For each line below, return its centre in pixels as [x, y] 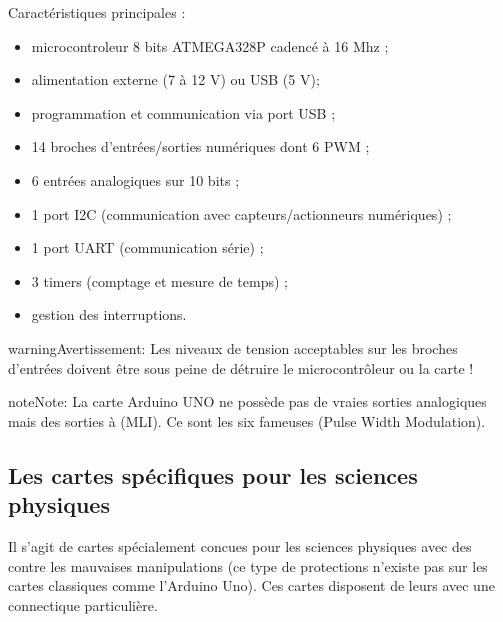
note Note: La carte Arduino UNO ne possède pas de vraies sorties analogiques [247, 401]
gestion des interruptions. [109, 314]
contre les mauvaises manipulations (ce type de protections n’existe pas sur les [248, 565]
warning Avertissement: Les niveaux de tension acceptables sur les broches [233, 347]
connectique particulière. [83, 604]
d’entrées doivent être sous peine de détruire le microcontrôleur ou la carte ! [241, 367]
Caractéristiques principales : [97, 12]
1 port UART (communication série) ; [147, 247]
